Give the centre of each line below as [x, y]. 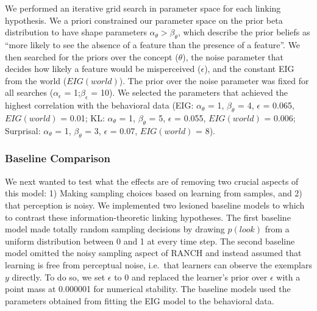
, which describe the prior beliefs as [244, 32]
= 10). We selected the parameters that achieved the [189, 92]
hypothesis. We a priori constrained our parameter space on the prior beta [144, 20]
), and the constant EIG [249, 69]
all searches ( [29, 92]
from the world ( [36, 80]
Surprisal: [23, 130]
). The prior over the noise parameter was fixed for [214, 80]
